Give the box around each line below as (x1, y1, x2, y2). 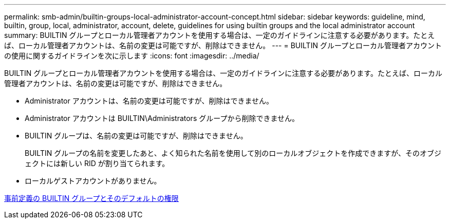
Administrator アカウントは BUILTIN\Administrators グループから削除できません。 (25, 114, 299, 123)
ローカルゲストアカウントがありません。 (25, 176, 161, 185)
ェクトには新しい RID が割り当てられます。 (25, 159, 170, 168)
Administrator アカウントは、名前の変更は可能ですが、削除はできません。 (25, 96, 273, 105)
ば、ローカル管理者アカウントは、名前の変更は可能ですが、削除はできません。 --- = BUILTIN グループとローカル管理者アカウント (4, 41, 442, 50)
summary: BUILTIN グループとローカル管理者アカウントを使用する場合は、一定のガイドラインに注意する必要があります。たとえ (4, 31, 435, 39)
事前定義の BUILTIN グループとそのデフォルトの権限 (4, 194, 179, 202)
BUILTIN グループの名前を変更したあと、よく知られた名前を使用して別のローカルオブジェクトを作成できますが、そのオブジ (25, 149, 442, 157)
